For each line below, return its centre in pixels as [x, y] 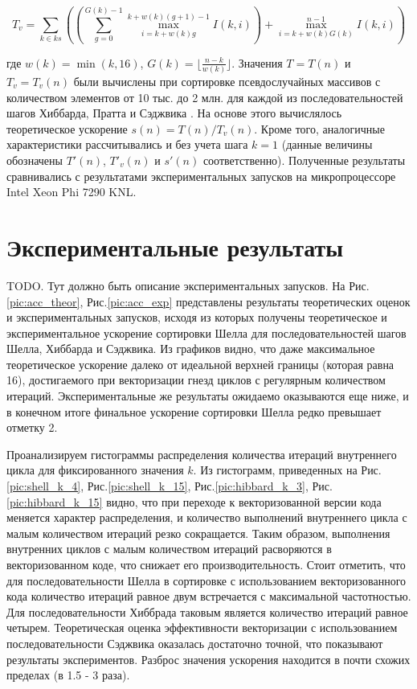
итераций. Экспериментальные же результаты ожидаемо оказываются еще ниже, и [208, 396]
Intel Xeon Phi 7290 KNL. [72, 192]
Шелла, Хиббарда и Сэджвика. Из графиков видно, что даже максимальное [191, 349]
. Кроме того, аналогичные [319, 128]
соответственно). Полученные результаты [304, 160]
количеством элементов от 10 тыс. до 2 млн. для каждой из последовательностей [205, 97]
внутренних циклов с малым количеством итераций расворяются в [169, 549]
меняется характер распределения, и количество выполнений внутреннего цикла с [207, 517]
